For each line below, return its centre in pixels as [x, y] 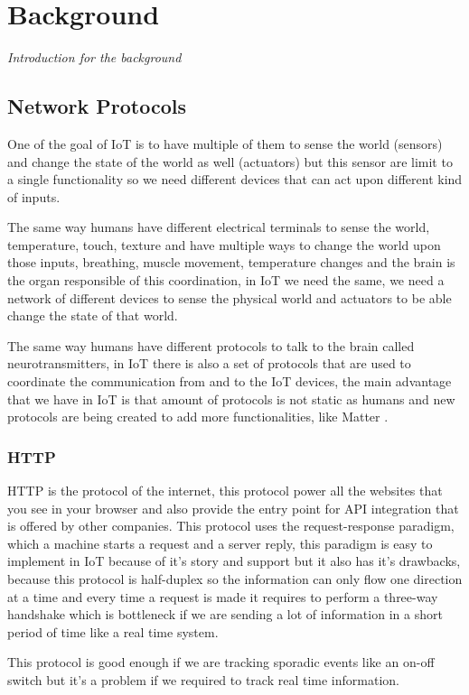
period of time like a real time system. [113, 631]
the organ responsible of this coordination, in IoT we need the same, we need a [226, 280]
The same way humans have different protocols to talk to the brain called [211, 345]
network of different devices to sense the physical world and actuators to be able [230, 297]
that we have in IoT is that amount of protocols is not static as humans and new [231, 398]
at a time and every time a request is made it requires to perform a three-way [223, 596]
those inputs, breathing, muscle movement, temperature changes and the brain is [231, 262]
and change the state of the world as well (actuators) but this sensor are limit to [230, 161]
